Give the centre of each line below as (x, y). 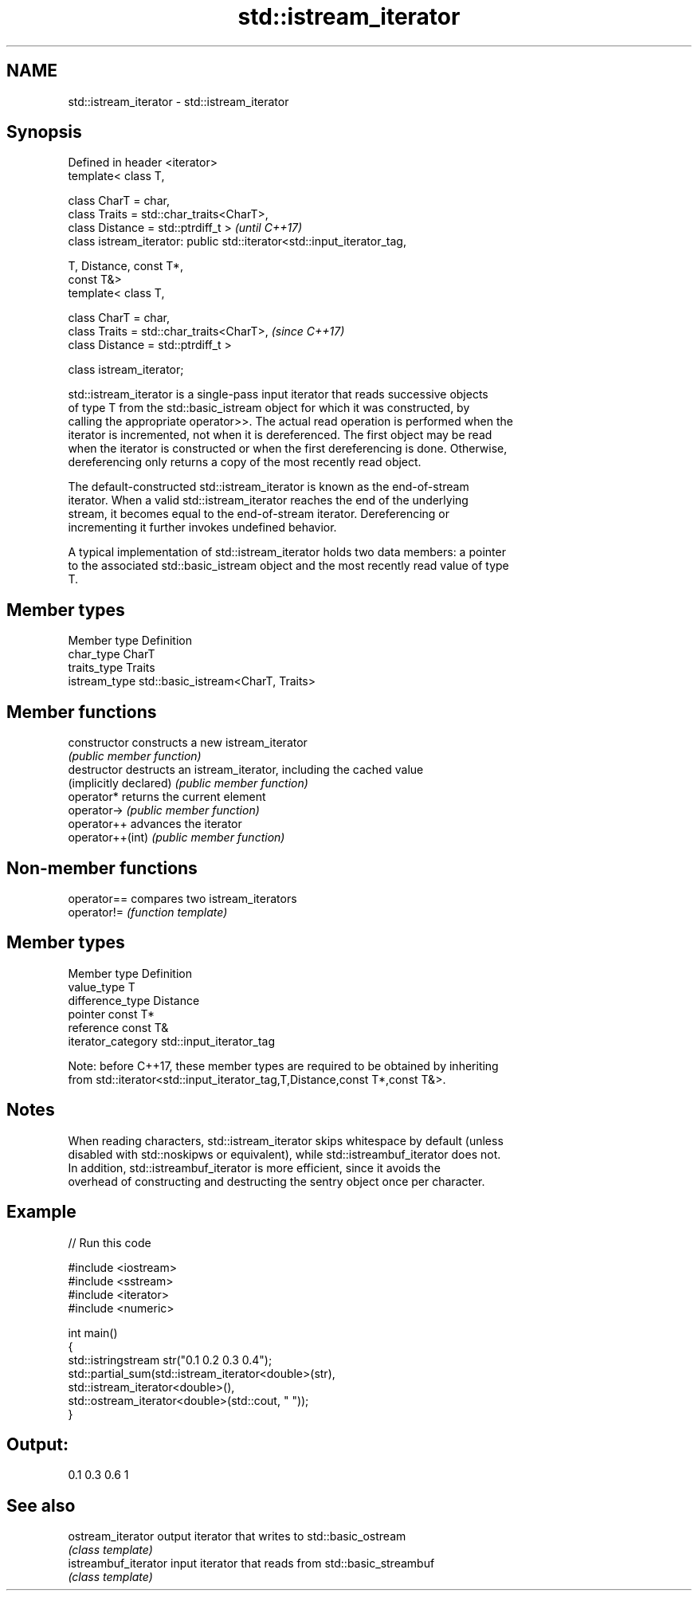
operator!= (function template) (148, 912)
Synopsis (44, 132)
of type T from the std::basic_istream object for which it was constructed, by (269, 408)
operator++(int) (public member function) (176, 838)
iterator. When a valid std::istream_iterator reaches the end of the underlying (268, 500)
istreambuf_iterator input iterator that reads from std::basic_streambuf (251, 1564)
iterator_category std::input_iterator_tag (172, 1041)
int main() (93, 1332)
